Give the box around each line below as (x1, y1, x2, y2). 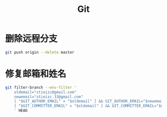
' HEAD (14, 108, 28, 113)
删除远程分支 (5, 33, 58, 44)
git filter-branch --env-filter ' (5, 85, 77, 90)
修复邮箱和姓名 (5, 68, 67, 79)
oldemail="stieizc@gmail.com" (14, 90, 77, 95)
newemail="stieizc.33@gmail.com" (14, 94, 83, 99)
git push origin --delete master (5, 50, 75, 55)
